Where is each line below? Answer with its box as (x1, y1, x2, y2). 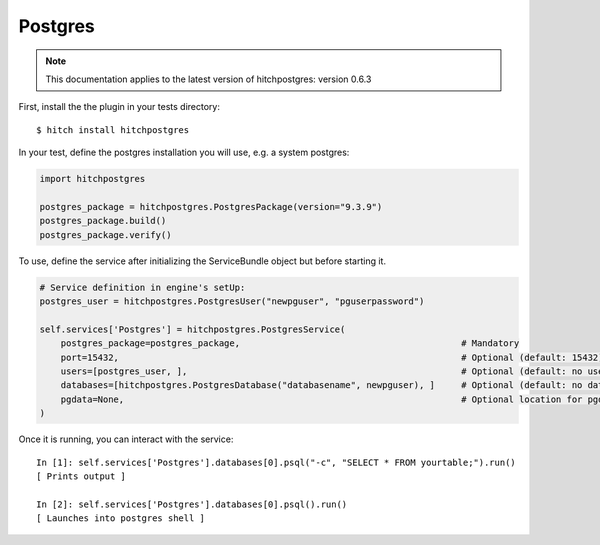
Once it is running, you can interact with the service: (18, 433, 234, 445)
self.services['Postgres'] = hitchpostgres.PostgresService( (39, 323, 346, 335)
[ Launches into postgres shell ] (36, 513, 205, 524)
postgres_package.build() (39, 215, 167, 227)
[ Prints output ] (36, 470, 127, 482)
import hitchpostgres (39, 173, 146, 185)
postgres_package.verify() (39, 229, 172, 240)
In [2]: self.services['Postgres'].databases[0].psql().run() (36, 498, 348, 510)
